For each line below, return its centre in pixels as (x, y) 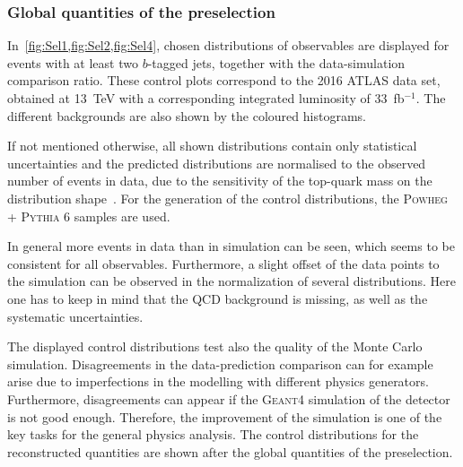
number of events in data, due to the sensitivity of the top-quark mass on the (220, 181)
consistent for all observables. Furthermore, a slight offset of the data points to (223, 263)
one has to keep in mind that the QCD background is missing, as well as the (218, 298)
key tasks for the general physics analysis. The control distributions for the (213, 434)
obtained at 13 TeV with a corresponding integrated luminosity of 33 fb (206, 98)
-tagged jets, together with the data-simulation (276, 62)
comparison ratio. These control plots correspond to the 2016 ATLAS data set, (224, 80)
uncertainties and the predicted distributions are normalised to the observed (217, 163)
